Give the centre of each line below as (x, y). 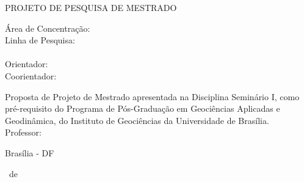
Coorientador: (31, 75)
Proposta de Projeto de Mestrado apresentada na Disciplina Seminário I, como (152, 96)
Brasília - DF (30, 152)
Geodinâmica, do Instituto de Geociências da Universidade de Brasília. (137, 120)
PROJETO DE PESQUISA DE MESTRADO (91, 7)
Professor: (23, 132)
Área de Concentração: (48, 28)
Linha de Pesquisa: (40, 40)
